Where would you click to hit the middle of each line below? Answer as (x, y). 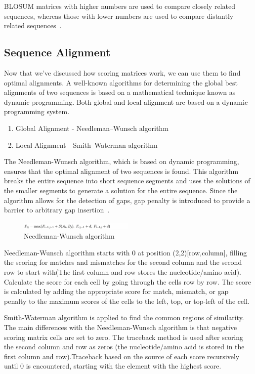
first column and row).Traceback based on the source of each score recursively (122, 356)
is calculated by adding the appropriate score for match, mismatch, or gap (116, 291)
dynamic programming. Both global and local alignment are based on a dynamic (126, 102)
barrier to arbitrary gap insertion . (57, 210)
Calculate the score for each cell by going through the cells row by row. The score (127, 281)
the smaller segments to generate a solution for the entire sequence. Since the (121, 190)
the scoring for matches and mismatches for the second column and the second (123, 262)
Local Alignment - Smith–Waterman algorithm (86, 145)
